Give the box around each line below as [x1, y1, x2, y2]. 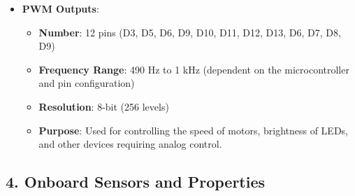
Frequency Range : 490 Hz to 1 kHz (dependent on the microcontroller [38, 62, 349, 76]
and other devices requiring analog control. [38, 136, 222, 151]
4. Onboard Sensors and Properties [6, 171, 266, 192]
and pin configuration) [38, 76, 135, 90]
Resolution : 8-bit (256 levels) [38, 99, 169, 113]
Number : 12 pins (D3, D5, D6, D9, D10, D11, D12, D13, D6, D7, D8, [38, 24, 341, 39]
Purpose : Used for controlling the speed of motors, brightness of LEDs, [38, 122, 349, 137]
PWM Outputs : [22, 1, 99, 15]
